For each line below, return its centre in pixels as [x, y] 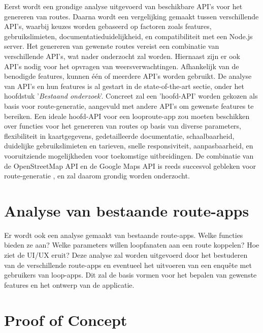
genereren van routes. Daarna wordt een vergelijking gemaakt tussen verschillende [131, 16]
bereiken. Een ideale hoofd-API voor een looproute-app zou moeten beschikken [127, 116]
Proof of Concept [66, 320]
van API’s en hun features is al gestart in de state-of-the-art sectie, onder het [124, 86]
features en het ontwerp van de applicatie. [69, 284]
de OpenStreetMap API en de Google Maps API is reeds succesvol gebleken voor [130, 165]
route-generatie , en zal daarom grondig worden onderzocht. [97, 176]
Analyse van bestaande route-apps [127, 210]
